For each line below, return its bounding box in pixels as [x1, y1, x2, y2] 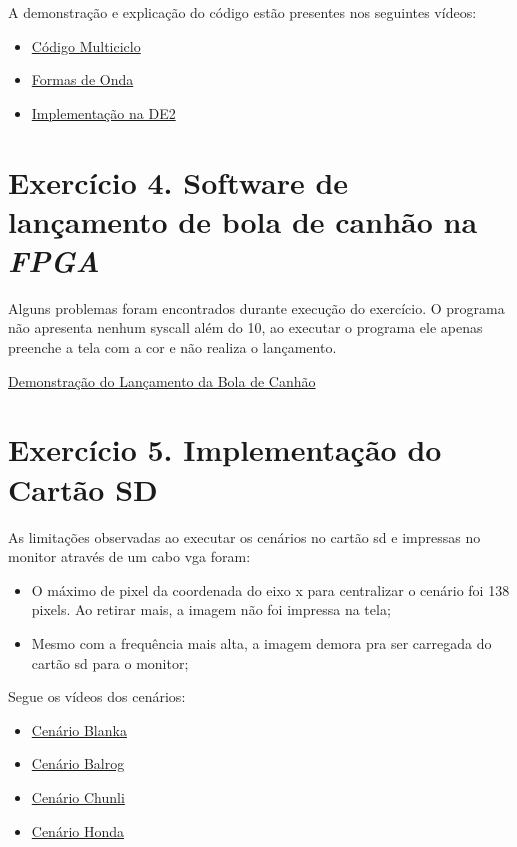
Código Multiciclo [31, 35, 141, 56]
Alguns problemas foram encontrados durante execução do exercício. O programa [8, 297, 505, 318]
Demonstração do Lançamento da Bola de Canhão [8, 370, 316, 391]
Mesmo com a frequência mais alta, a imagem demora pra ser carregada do [31, 632, 492, 653]
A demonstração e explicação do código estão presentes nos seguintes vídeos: [8, 2, 477, 22]
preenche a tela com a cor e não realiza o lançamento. [8, 337, 337, 358]
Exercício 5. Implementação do [8, 429, 442, 470]
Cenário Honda [31, 820, 125, 841]
